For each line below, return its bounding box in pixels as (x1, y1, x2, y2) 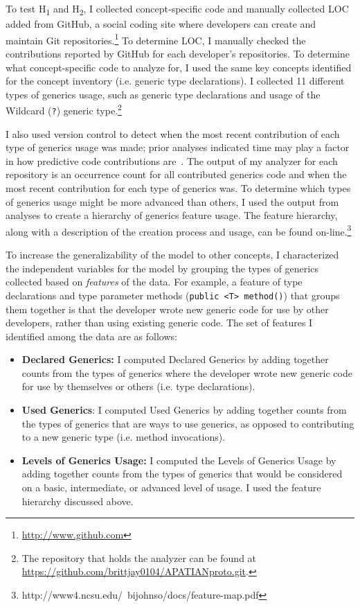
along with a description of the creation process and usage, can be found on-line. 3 (6, 222, 352, 238)
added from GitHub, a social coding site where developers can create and (6, 17, 316, 31)
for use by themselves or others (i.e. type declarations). (21, 379, 255, 394)
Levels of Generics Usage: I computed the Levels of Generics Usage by (21, 452, 336, 467)
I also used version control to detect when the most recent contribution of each (6, 126, 340, 141)
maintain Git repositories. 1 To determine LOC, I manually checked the (6, 30, 306, 47)
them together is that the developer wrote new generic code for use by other (6, 301, 329, 316)
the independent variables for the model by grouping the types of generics (6, 261, 318, 275)
